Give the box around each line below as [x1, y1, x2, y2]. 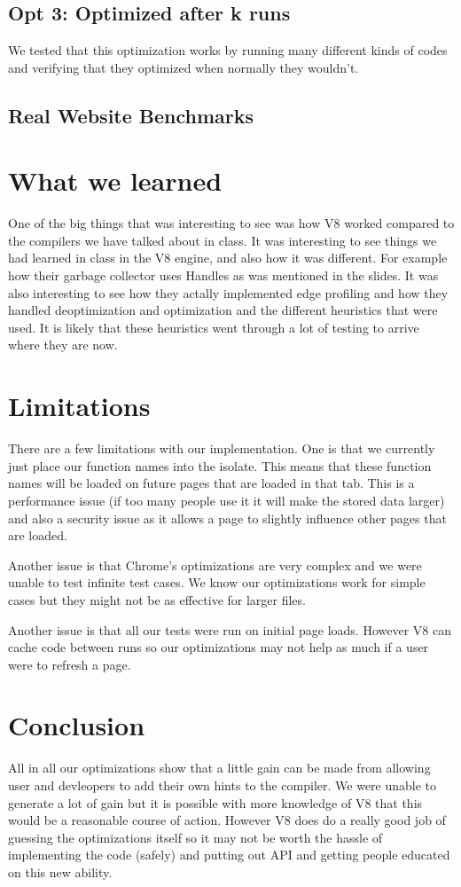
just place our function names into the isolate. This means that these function [8, 456, 432, 475]
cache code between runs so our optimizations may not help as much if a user [8, 638, 429, 656]
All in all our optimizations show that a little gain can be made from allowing [8, 758, 431, 777]
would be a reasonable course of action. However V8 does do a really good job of [8, 811, 446, 829]
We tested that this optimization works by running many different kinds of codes [8, 41, 448, 59]
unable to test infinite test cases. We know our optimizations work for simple [8, 573, 426, 592]
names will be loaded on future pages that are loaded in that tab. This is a [8, 474, 415, 492]
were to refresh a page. [8, 655, 131, 673]
